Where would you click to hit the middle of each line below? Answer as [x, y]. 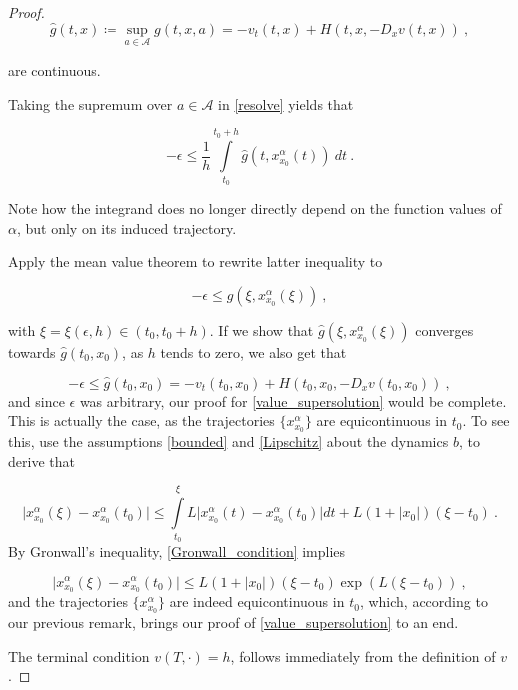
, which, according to [423, 601]
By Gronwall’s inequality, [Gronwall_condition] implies [177, 550]
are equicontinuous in [382, 420]
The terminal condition [79, 655]
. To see [486, 420]
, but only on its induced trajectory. [126, 227]
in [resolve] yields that [286, 103]
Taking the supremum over [90, 103]
